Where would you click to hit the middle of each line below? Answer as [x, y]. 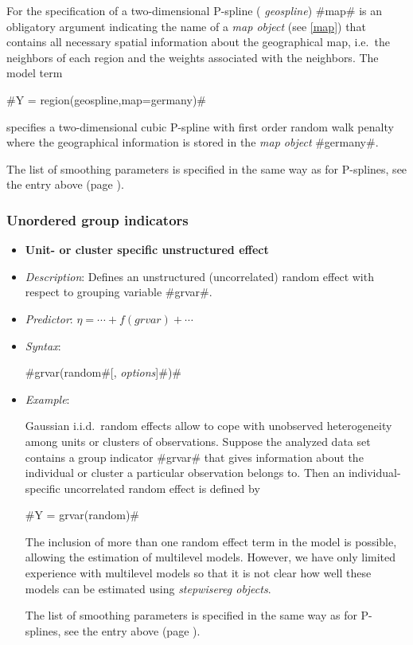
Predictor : [49, 318]
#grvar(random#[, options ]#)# [103, 372]
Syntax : [43, 345]
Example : [47, 399]
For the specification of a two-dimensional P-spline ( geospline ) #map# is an [195, 10]
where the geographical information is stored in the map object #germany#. [193, 142]
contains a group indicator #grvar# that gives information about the [194, 457]
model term [35, 73]
